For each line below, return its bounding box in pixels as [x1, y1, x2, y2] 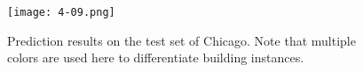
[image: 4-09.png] [7, 6, 115, 18]
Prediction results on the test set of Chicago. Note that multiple [7, 31, 356, 49]
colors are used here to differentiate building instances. [7, 48, 304, 67]
